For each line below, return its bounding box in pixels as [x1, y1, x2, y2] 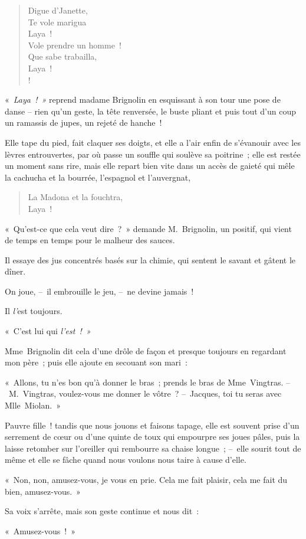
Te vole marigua [28, 15, 87, 28]
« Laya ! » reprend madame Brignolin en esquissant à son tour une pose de [5, 93, 281, 106]
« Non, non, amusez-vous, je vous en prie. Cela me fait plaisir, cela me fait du [5, 473, 288, 485]
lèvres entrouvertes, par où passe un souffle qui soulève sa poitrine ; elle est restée [5, 148, 301, 160]
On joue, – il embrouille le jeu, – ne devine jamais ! [5, 285, 194, 297]
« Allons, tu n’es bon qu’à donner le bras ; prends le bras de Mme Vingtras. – [5, 375, 291, 388]
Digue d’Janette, [28, 4, 88, 16]
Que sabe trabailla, [28, 50, 97, 63]
